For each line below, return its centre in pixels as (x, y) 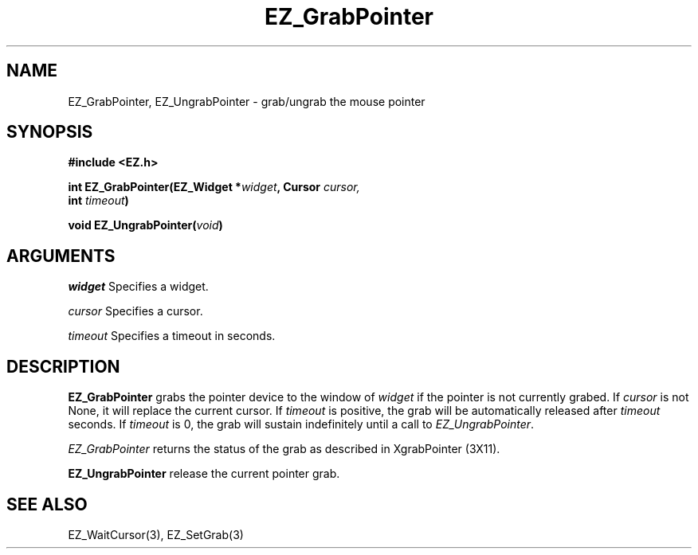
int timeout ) (98, 201)
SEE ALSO (47, 504)
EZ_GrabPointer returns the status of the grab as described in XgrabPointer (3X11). (284, 449)
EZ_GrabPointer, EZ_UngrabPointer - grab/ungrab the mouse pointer (247, 101)
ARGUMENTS (61, 256)
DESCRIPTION (63, 366)
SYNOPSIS (50, 132)
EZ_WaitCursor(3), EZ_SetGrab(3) (156, 534)
